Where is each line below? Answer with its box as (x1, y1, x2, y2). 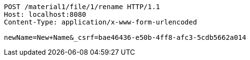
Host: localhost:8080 (4, 11, 86, 18)
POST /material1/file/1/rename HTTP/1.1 (4, 3, 160, 11)
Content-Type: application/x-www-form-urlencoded (4, 18, 197, 26)
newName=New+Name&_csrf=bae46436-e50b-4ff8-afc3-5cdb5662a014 (4, 34, 247, 41)
